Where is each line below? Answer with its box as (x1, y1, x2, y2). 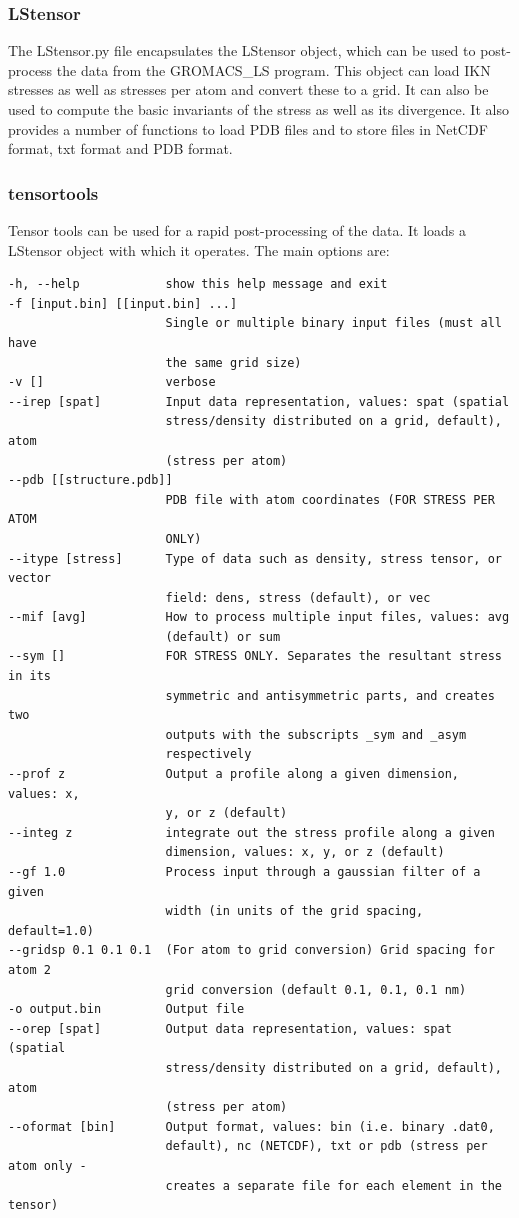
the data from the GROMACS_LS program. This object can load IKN (56, 59, 491, 80)
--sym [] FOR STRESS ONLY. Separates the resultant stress (8, 649, 502, 664)
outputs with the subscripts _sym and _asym (165, 727, 467, 742)
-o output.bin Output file (8, 1002, 245, 1017)
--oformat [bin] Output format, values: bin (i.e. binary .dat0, (8, 1119, 495, 1134)
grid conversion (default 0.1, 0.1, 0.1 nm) (165, 982, 467, 997)
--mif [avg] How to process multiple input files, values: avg (8, 610, 510, 625)
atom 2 (8, 962, 51, 977)
